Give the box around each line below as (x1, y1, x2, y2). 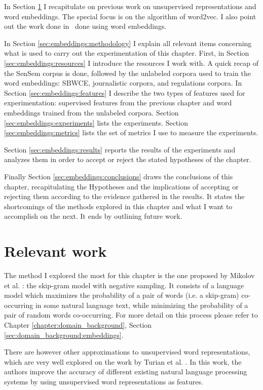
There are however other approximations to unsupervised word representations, (4, 346, 250, 357)
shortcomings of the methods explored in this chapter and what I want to (4, 201, 233, 211)
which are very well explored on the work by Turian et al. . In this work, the (4, 356, 242, 367)
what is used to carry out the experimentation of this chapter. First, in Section (4, 48, 249, 58)
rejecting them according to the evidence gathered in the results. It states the (4, 191, 245, 202)
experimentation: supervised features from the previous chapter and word (4, 97, 232, 108)
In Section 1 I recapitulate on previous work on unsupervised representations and (4, 1, 256, 11)
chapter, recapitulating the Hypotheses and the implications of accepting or (4, 181, 239, 191)
